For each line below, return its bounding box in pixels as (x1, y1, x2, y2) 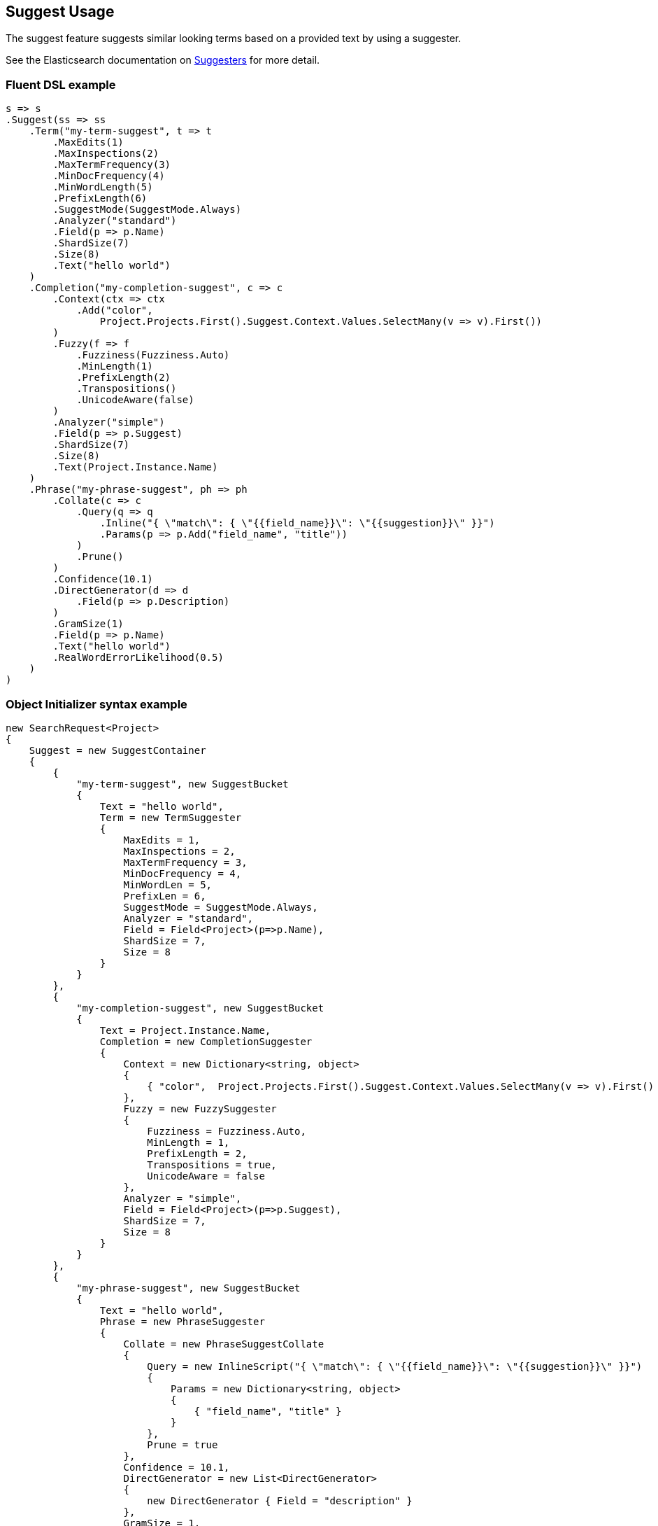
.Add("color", (76, 304, 153, 316)
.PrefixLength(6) (52, 192, 148, 204)
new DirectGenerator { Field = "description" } (147, 1494, 413, 1506)
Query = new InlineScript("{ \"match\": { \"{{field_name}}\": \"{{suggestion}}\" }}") (147, 1360, 643, 1372)
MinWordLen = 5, (123, 878, 213, 890)
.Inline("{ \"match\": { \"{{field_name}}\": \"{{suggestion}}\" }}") (99, 517, 495, 529)
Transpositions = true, (147, 1158, 277, 1170)
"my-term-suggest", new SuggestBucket (76, 778, 289, 790)
